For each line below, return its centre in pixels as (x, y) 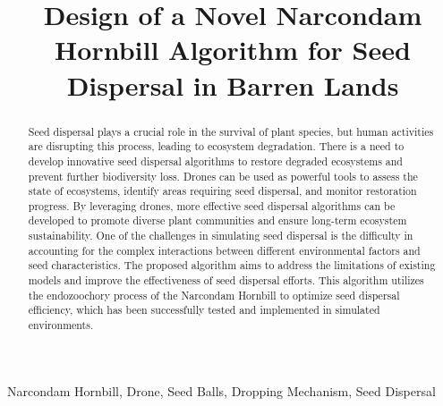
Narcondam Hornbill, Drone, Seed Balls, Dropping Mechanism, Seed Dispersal (221, 390)
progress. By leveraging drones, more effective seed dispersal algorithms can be (212, 205)
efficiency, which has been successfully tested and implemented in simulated (204, 310)
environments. (61, 325)
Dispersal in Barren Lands (233, 85)
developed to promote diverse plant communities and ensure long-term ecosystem (217, 220)
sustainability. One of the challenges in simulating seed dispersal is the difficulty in (221, 236)
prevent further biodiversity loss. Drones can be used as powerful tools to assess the (223, 176)
